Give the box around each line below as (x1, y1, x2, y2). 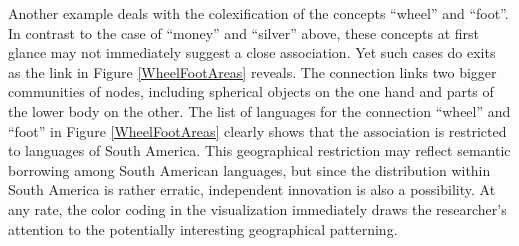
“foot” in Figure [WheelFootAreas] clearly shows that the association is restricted (8, 120, 507, 141)
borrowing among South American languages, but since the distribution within (8, 159, 491, 180)
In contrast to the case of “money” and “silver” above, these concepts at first (8, 22, 480, 43)
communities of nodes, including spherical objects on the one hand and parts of (8, 81, 494, 102)
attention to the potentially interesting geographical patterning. (8, 218, 398, 239)
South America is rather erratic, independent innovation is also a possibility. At (8, 179, 496, 200)
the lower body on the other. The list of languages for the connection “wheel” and (8, 100, 511, 121)
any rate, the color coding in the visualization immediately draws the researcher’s (8, 198, 507, 219)
